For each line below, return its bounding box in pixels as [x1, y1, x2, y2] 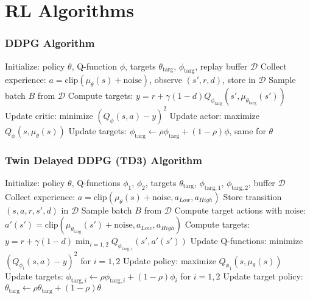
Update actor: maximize [169, 109, 260, 121]
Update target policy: [223, 269, 303, 282]
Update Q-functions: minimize [190, 234, 303, 247]
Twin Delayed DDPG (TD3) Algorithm [5, 152, 202, 167]
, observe [149, 73, 182, 86]
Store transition [223, 190, 282, 203]
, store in [222, 73, 256, 86]
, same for [229, 124, 266, 137]
